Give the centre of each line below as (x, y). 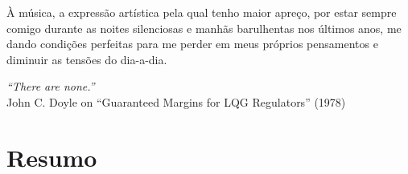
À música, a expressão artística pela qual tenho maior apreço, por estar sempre (202, 12)
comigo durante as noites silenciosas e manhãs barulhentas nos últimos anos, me (204, 28)
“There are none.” (51, 86)
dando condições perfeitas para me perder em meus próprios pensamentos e (192, 44)
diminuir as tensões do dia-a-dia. (87, 59)
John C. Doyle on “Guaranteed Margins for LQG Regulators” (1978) (176, 101)
